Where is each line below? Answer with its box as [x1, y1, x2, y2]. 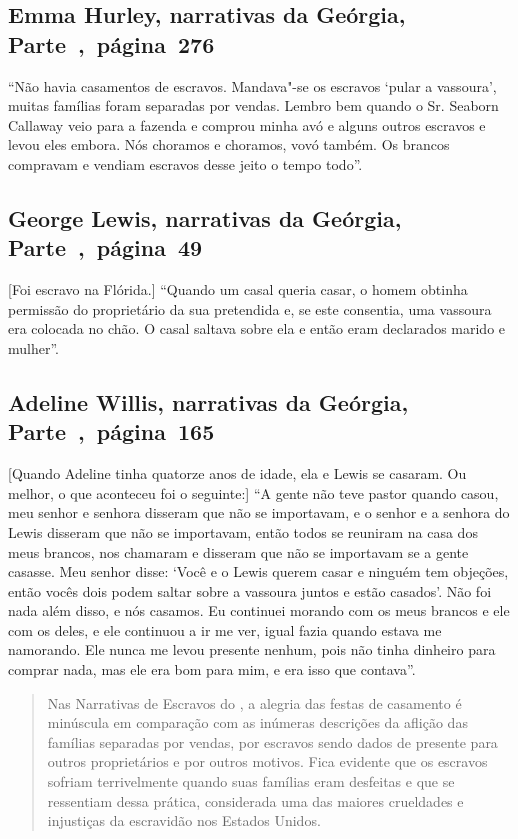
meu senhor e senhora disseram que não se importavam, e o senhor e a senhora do [8, 502, 510, 523]
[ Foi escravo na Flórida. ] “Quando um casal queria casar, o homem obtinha [8, 279, 468, 300]
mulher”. [8, 337, 59, 358]
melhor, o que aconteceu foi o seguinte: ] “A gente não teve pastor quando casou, [8, 482, 499, 503]
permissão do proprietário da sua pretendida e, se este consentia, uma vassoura [8, 298, 492, 319]
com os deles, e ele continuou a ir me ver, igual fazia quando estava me [8, 619, 442, 640]
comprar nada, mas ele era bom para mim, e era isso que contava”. [8, 659, 416, 680]
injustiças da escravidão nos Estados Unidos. [47, 810, 321, 831]
